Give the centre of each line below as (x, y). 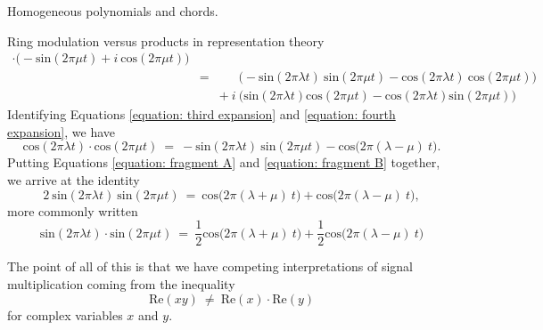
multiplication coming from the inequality (121, 283)
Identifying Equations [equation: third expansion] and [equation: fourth (202, 114)
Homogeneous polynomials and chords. (113, 11)
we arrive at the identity (74, 180)
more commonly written (73, 210)
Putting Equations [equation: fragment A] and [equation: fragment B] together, (224, 162)
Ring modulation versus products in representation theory (166, 40)
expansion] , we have (62, 131)
